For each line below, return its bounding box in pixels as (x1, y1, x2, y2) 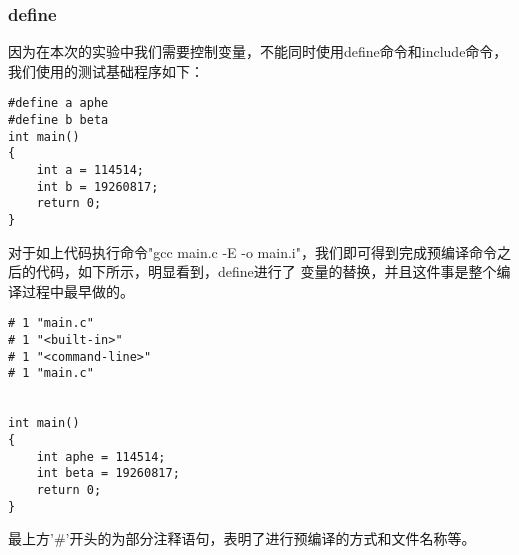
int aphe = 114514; (36, 449, 166, 464)
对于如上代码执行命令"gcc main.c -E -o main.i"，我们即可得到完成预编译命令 (8, 241, 497, 262)
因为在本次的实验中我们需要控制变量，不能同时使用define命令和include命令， (8, 41, 508, 62)
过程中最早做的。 (21, 280, 134, 301)
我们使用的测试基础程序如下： (8, 60, 204, 81)
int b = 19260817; (36, 179, 159, 194)
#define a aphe (8, 96, 109, 111)
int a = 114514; (36, 163, 145, 178)
